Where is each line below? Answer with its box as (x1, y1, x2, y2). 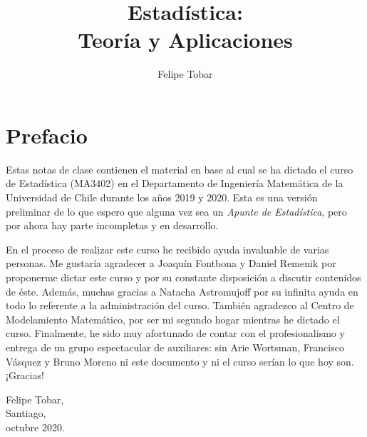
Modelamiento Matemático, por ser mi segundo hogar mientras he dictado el (6, 311, 340, 326)
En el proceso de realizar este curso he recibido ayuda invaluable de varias (6, 241, 329, 256)
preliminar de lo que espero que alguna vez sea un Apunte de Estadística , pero (6, 204, 347, 218)
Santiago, (6, 406, 46, 421)
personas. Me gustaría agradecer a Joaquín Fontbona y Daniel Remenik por (6, 256, 336, 271)
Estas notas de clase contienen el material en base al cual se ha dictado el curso (6, 161, 353, 176)
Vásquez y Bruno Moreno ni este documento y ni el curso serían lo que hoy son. (6, 353, 354, 368)
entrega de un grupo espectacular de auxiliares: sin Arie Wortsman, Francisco (6, 339, 344, 354)
